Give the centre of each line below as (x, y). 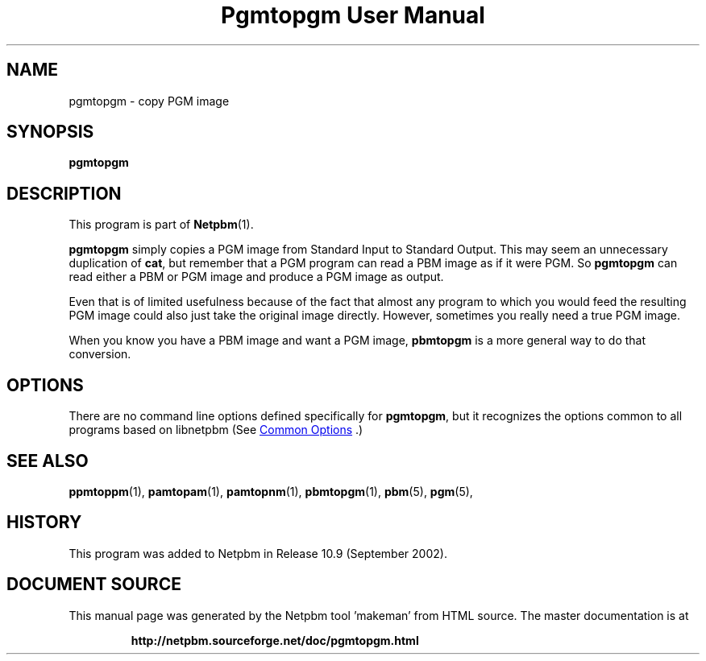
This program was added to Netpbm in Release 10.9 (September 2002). (258, 553)
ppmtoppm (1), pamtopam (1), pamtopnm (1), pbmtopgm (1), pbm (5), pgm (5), (271, 491)
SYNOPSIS (50, 132)
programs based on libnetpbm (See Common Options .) (216, 430)
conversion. (100, 354)
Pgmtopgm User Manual (353, 15)
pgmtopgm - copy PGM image (149, 101)
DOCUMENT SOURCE (94, 585)
